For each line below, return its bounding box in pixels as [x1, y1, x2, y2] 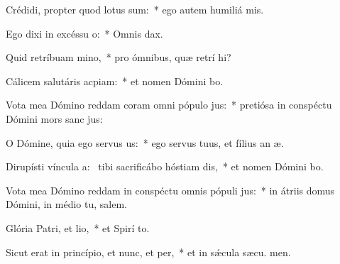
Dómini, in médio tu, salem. [6, 197, 127, 211]
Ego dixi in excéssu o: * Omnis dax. [6, 26, 163, 40]
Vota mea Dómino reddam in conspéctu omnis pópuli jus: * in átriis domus [6, 182, 335, 197]
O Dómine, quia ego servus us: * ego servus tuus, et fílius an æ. [6, 135, 284, 150]
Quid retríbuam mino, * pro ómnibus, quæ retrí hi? [6, 50, 231, 65]
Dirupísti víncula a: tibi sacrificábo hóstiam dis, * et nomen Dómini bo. [6, 159, 324, 174]
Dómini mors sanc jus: [6, 111, 103, 126]
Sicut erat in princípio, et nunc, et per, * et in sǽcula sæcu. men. [6, 244, 291, 259]
